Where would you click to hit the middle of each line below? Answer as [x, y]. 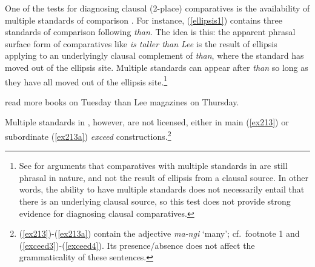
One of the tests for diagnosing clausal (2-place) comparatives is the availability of [157, 8]
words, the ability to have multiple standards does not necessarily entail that [162, 189]
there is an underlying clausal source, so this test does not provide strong [155, 201]
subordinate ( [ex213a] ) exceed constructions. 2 [88, 135]
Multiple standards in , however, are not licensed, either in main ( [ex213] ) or [147, 122]
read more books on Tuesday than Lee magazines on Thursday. [122, 101]
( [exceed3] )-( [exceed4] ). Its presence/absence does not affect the [137, 245]
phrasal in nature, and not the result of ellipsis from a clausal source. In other [164, 177]
